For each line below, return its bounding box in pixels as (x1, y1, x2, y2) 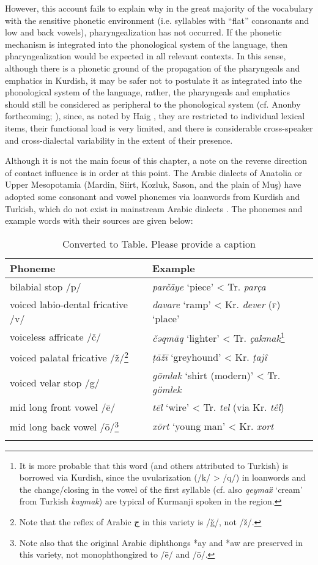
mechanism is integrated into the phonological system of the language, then (5, 37, 287, 50)
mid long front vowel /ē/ (10, 400, 116, 415)
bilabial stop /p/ (10, 279, 81, 294)
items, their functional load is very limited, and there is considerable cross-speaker (5, 121, 313, 134)
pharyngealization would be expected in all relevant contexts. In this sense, (5, 50, 286, 62)
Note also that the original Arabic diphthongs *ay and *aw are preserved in (19, 536, 303, 548)
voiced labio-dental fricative (10, 297, 128, 311)
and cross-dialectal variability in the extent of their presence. (5, 133, 233, 146)
